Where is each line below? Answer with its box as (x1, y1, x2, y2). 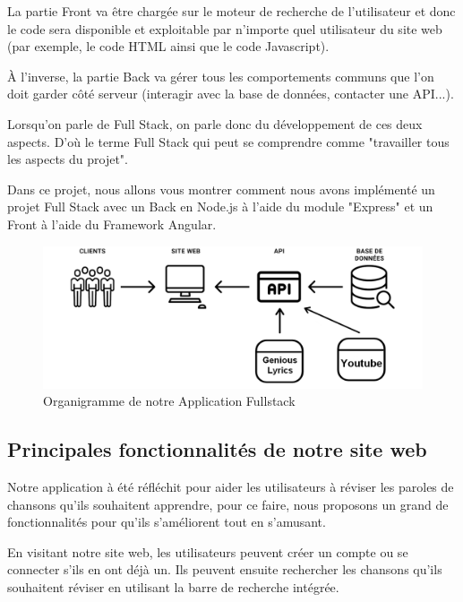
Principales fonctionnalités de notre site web (7, 435, 427, 463)
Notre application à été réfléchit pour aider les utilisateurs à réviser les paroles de (7, 477, 454, 495)
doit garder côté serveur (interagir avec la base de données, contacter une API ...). (7, 84, 454, 103)
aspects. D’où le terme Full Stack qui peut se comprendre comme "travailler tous (7, 132, 450, 150)
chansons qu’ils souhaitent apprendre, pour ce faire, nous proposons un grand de (7, 494, 449, 513)
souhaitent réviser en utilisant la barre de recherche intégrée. (7, 577, 339, 596)
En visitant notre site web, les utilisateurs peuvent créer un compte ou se (7, 542, 408, 561)
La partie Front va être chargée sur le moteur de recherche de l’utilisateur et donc (7, 2, 456, 20)
